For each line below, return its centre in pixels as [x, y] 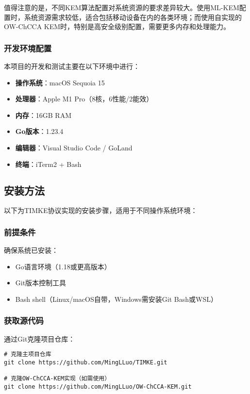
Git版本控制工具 [41, 283]
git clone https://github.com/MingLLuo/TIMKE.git [86, 363]
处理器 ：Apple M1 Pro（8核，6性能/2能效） [84, 99]
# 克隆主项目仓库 [28, 354]
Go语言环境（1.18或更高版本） [63, 266]
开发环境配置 [28, 48]
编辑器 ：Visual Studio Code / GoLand [74, 147]
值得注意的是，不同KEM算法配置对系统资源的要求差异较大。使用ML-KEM [122, 7]
